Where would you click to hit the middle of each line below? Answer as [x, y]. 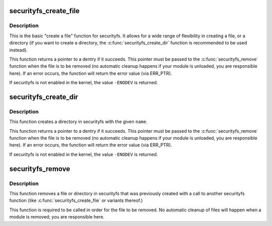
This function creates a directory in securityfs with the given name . [79, 122]
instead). [18, 50]
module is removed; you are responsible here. [57, 217]
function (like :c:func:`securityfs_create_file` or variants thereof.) [76, 201]
